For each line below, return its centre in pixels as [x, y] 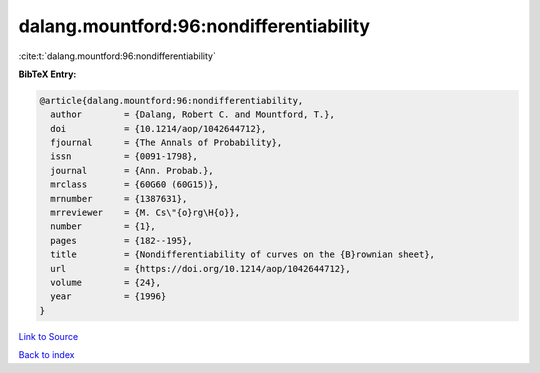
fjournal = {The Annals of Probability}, [166, 143]
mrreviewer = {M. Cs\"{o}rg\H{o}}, [145, 213]
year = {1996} [108, 296]
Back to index [46, 355]
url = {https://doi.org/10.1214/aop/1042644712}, [200, 268]
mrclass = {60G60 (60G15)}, [135, 184]
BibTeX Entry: [47, 74]
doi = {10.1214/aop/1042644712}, [158, 128]
